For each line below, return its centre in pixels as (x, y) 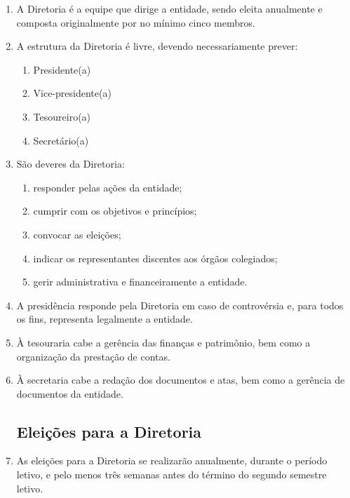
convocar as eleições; (77, 234)
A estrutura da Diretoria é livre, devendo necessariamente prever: (157, 46)
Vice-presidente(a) (72, 93)
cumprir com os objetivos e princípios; (115, 211)
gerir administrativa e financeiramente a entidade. (140, 282)
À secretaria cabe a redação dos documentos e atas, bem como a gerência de (181, 380)
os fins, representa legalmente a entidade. (105, 319)
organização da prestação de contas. (93, 356)
